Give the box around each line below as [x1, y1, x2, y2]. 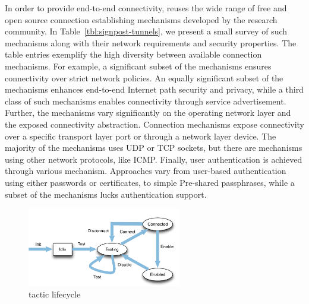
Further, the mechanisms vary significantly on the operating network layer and [5, 106, 291, 119]
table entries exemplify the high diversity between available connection [5, 48, 262, 61]
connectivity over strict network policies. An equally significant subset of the [5, 71, 283, 84]
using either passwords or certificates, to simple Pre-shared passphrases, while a [5, 176, 295, 188]
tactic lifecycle [29, 288, 81, 300]
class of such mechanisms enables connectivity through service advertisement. [5, 94, 286, 107]
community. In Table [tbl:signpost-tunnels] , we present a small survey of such [5, 25, 288, 37]
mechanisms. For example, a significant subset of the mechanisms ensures [5, 59, 272, 72]
